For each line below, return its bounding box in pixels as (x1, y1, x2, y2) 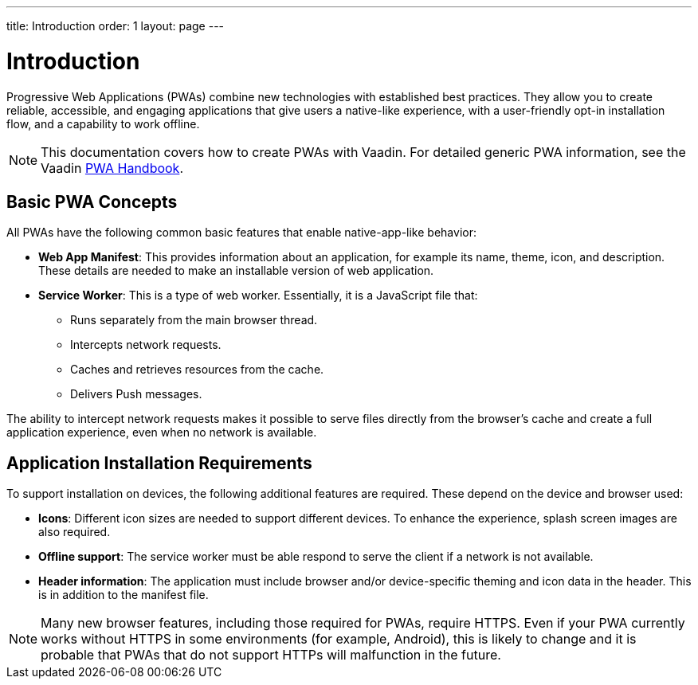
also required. (38, 525, 111, 539)
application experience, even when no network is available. (6, 425, 317, 440)
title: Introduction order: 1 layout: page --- (6, 19, 225, 33)
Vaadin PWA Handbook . (41, 159, 184, 176)
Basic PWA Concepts (6, 191, 178, 212)
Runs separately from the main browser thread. (70, 313, 318, 327)
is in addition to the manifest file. (38, 588, 209, 602)
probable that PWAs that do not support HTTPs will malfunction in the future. (41, 647, 501, 663)
